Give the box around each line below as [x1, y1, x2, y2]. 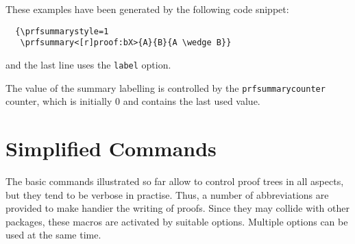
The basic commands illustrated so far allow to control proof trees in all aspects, [5, 173, 344, 188]
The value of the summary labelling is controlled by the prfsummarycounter [5, 80, 326, 95]
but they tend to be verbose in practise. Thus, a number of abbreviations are [5, 187, 329, 202]
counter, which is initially [5, 94, 112, 108]
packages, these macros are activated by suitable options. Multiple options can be [5, 214, 348, 228]
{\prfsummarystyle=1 [15, 26, 109, 36]
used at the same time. [5, 228, 101, 242]
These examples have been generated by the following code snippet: [5, 2, 289, 16]
